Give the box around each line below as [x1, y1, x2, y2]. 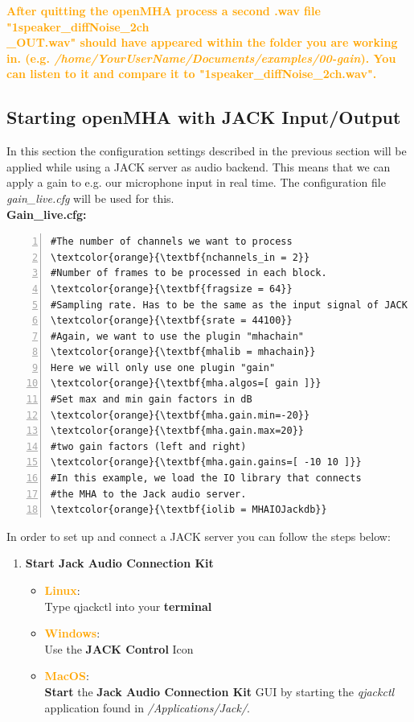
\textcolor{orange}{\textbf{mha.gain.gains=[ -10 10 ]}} [51, 456, 362, 468]
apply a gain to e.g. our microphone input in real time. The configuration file [6, 174, 386, 191]
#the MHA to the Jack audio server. [51, 488, 247, 500]
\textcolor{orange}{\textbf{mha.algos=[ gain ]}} [51, 378, 322, 390]
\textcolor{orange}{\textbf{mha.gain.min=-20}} [51, 409, 310, 421]
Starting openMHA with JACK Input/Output [6, 105, 401, 130]
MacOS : [44, 667, 89, 684]
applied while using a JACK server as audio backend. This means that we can [6, 158, 391, 175]
